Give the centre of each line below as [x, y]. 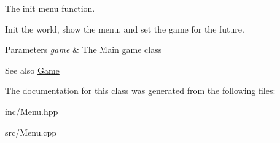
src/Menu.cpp [31, 132]
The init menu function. [50, 8]
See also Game [32, 70]
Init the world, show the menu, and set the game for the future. [125, 29]
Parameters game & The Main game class [84, 49]
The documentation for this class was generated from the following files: [140, 91]
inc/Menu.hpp [32, 111]
